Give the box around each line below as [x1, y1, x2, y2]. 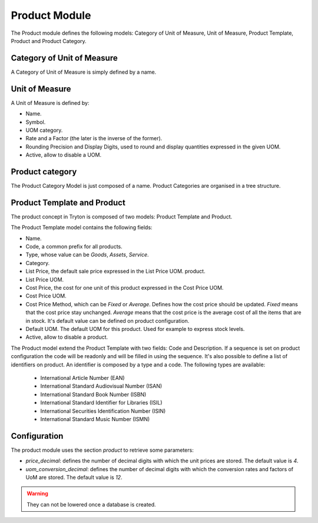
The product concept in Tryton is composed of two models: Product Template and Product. [11, 213, 233, 220]
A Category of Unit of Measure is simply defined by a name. [11, 68, 157, 75]
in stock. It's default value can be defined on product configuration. [25, 317, 190, 324]
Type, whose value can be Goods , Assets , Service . [25, 251, 150, 259]
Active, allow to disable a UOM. [25, 151, 102, 158]
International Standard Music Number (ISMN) [40, 415, 150, 422]
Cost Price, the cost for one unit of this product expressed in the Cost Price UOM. [25, 284, 224, 292]
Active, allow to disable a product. [25, 333, 108, 341]
